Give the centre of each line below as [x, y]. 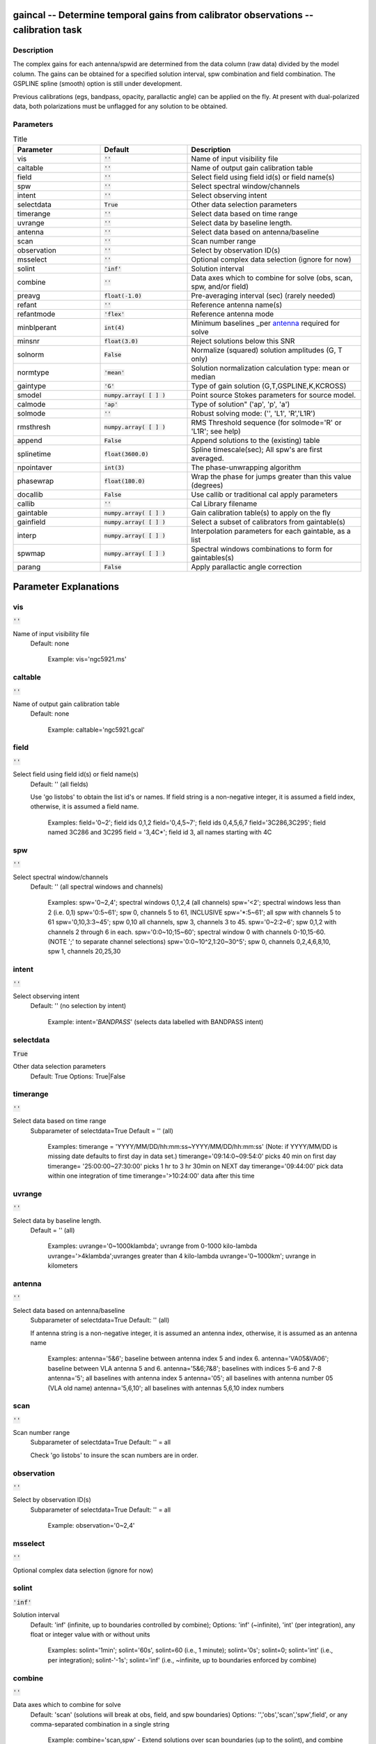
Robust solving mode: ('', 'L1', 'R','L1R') [253, 414]
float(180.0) [125, 481]
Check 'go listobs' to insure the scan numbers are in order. [114, 1455]
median [203, 377]
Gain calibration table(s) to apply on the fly [261, 513]
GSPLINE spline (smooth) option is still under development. [97, 84]
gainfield [31, 522]
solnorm [31, 354]
